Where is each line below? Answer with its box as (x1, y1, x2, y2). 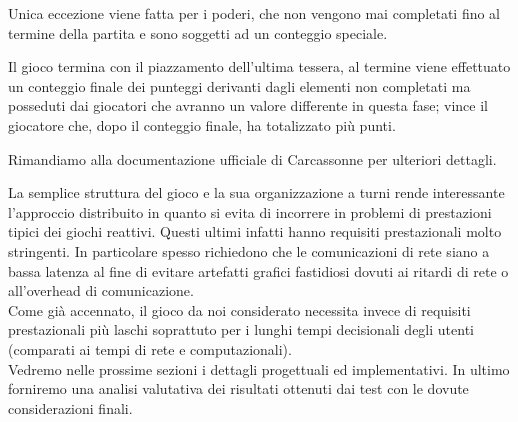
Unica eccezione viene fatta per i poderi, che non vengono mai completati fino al (8, 3, 500, 23)
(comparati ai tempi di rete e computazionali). (8, 338, 292, 359)
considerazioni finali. (8, 397, 133, 418)
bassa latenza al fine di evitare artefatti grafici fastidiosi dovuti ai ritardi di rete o (8, 260, 509, 281)
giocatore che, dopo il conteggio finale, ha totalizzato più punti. (8, 114, 396, 135)
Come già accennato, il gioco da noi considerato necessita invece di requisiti (8, 299, 471, 320)
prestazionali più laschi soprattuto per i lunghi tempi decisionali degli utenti (8, 319, 474, 340)
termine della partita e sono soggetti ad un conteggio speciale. (8, 22, 388, 43)
